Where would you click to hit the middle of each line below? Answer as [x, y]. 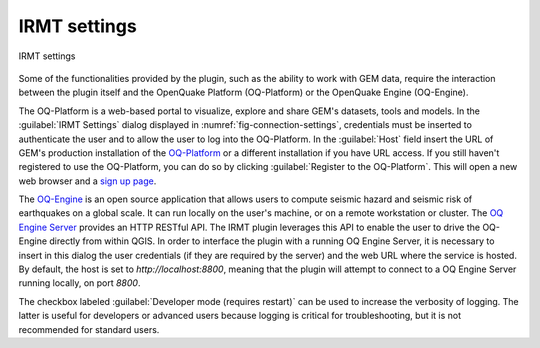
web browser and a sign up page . [87, 181]
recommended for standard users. [89, 329]
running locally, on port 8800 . [79, 283]
